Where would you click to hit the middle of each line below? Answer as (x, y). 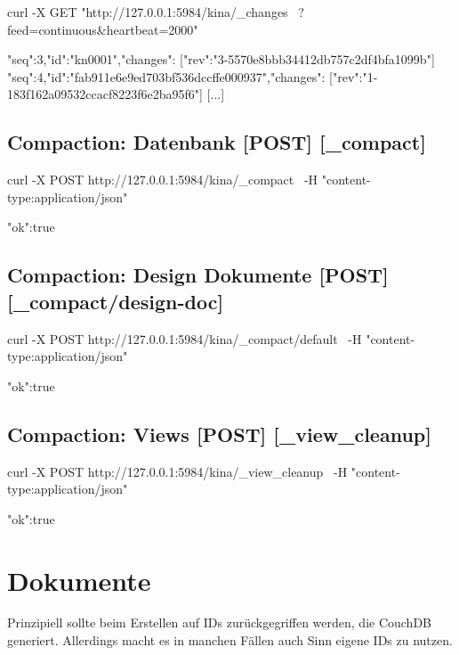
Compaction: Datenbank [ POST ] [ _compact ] (217, 142)
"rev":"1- (355, 76)
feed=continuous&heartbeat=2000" (103, 29)
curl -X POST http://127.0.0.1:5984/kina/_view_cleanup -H (177, 471)
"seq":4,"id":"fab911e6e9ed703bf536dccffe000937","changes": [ (170, 76)
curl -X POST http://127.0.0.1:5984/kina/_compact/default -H (185, 338)
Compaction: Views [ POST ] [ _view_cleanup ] (219, 434)
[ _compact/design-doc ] (116, 301)
